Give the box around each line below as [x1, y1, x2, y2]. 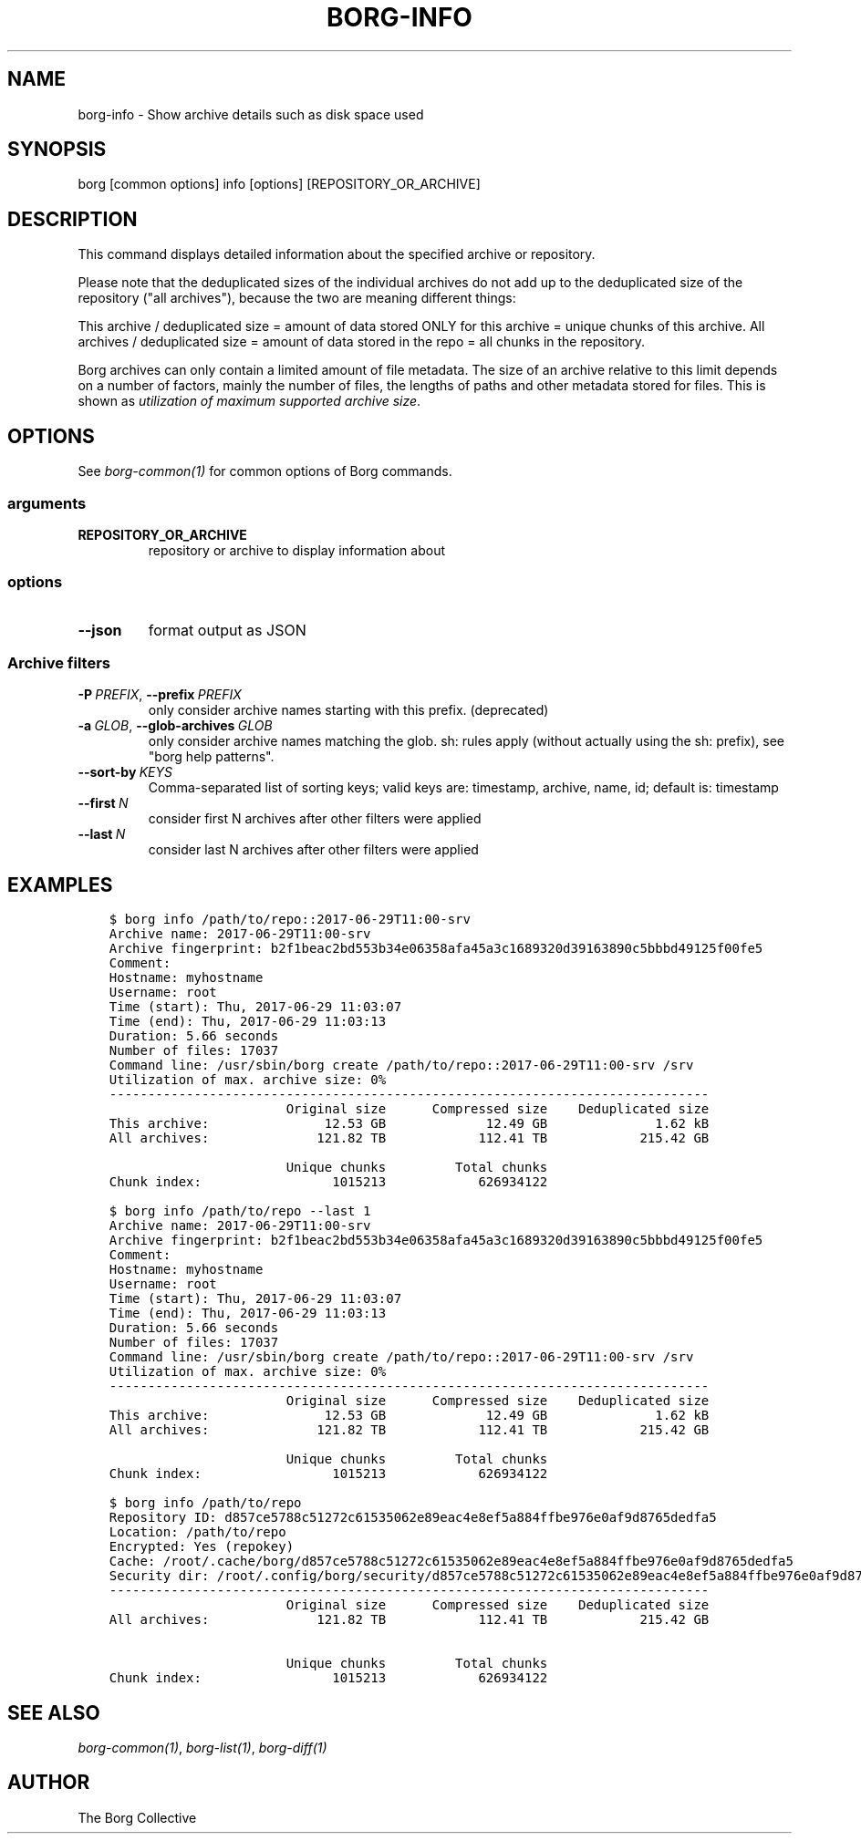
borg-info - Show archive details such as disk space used [78, 106, 424, 122]
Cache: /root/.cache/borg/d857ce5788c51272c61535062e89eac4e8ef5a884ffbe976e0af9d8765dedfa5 [109, 1554, 794, 1569]
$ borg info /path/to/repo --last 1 [109, 1204, 371, 1219]
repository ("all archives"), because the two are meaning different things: [78, 290, 516, 306]
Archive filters [7, 654, 111, 672]
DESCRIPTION [7, 207, 138, 231]
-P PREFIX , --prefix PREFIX [78, 687, 242, 703]
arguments [7, 493, 87, 512]
